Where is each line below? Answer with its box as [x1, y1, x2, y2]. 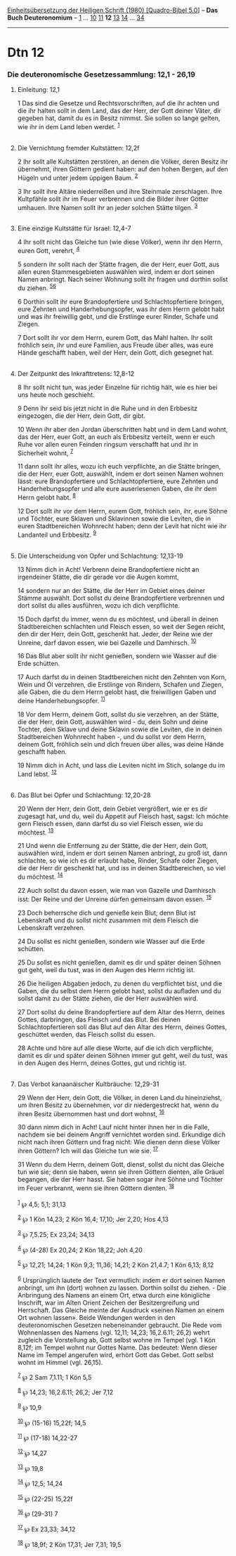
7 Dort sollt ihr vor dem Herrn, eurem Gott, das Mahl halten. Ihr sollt [17, 333, 213, 341]
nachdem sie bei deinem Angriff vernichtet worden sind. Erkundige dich [17, 1130, 226, 1139]
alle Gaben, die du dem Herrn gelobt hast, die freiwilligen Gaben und [17, 688, 216, 696]
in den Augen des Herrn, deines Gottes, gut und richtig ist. [17, 1059, 187, 1067]
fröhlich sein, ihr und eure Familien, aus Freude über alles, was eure [17, 341, 214, 349]
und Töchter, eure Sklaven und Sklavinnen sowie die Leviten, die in [17, 514, 211, 523]
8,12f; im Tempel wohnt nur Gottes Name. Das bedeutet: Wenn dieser [17, 1343, 218, 1352]
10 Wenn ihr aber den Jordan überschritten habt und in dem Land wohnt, [17, 425, 228, 433]
